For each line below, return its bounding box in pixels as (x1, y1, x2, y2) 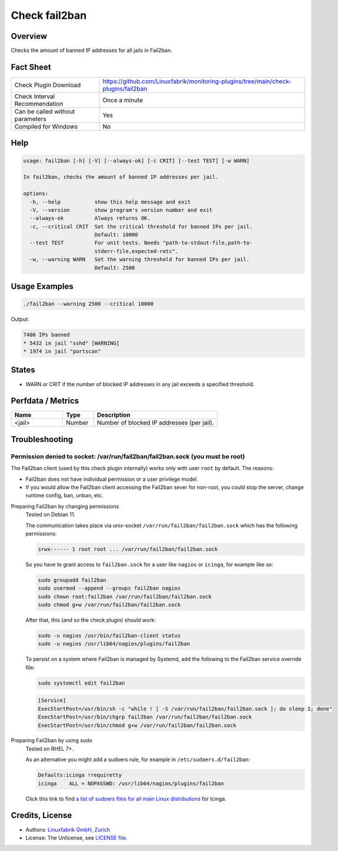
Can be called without (14, 107, 75, 115)
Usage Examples (11, 281, 73, 291)
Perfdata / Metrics (11, 396, 79, 406)
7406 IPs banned (23, 331, 71, 338)
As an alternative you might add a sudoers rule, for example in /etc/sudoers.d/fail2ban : (25, 756, 250, 763)
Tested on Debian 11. (25, 511, 76, 518)
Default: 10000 (94, 231, 138, 238)
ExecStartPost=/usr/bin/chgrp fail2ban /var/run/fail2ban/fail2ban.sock (38, 714, 252, 720)
